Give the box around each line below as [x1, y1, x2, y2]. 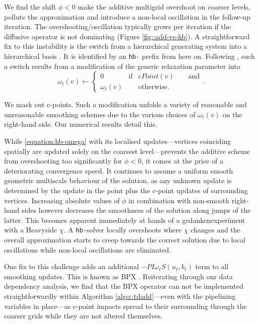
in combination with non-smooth [128, 195, 230, 205]
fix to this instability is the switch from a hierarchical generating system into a [4, 41, 247, 51]
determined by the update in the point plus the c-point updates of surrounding [4, 185, 248, 195]
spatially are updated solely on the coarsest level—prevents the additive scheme [4, 145, 250, 156]
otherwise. [138, 83, 169, 91]
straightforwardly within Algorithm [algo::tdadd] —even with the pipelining [4, 290, 236, 301]
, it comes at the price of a [141, 155, 223, 166]
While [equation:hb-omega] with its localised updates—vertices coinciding [4, 136, 231, 146]
